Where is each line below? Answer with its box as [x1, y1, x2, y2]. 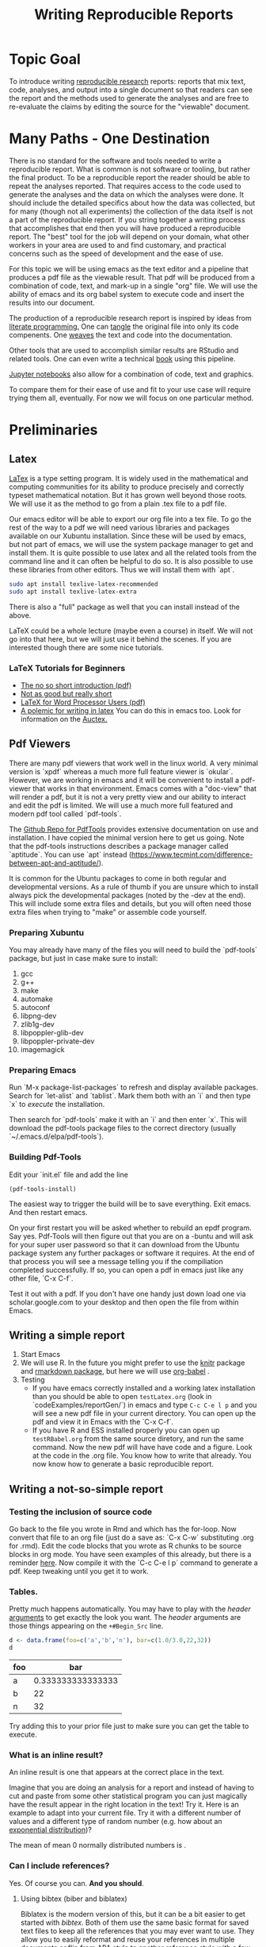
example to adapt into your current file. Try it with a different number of [9, 1808, 241, 1818]
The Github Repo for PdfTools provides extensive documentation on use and [9, 824, 259, 834]
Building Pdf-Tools [9, 1151, 82, 1162]
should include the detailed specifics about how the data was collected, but [9, 198, 256, 207]
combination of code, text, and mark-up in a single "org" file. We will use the [9, 280, 258, 291]
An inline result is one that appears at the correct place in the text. [9, 1768, 225, 1777]
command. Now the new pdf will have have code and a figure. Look [32, 1443, 253, 1452]
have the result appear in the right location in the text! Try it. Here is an [9, 1800, 240, 1810]
